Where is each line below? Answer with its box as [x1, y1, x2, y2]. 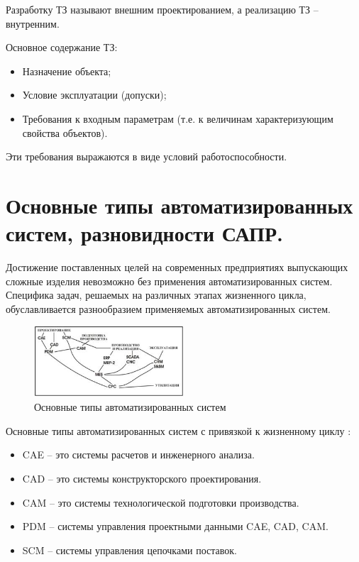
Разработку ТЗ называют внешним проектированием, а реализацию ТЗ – [6, 2, 319, 16]
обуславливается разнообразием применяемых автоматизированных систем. [6, 301, 331, 316]
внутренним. [6, 16, 60, 31]
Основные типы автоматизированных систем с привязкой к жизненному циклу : [6, 423, 351, 438]
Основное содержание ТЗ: [6, 40, 118, 55]
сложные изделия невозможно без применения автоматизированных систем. [6, 273, 333, 288]
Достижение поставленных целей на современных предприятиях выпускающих [6, 260, 348, 275]
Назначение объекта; [22, 63, 111, 78]
